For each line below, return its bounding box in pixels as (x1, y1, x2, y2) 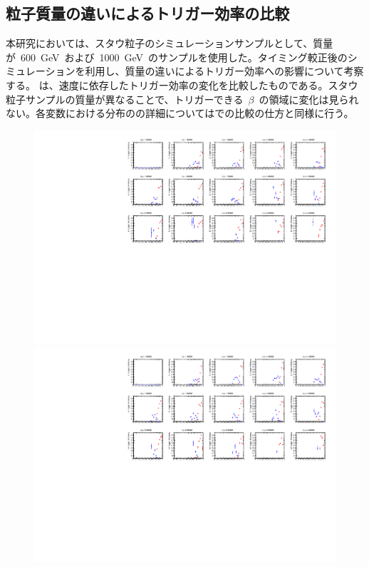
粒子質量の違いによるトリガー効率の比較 (6, 2, 290, 24)
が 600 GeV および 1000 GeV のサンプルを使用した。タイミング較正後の (6, 49, 348, 64)
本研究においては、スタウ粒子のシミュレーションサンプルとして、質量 (6, 36, 333, 51)
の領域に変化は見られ (259, 91, 359, 106)
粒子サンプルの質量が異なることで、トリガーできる (6, 91, 244, 106)
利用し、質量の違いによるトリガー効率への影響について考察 (85, 63, 364, 78)
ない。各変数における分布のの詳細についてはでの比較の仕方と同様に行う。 (6, 106, 354, 121)
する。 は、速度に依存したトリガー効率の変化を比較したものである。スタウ (6, 77, 358, 92)
